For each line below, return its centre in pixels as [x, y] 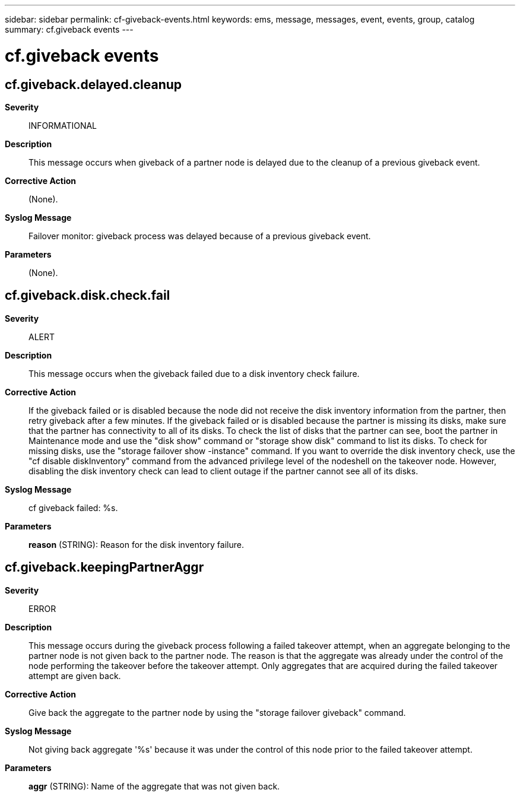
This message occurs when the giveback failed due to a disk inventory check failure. [194, 373]
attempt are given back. [75, 676]
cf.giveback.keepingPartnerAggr [104, 567]
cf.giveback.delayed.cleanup [93, 84]
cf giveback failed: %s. [73, 508]
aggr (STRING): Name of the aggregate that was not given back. [154, 786]
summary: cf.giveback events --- [69, 29]
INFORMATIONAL [63, 125]
